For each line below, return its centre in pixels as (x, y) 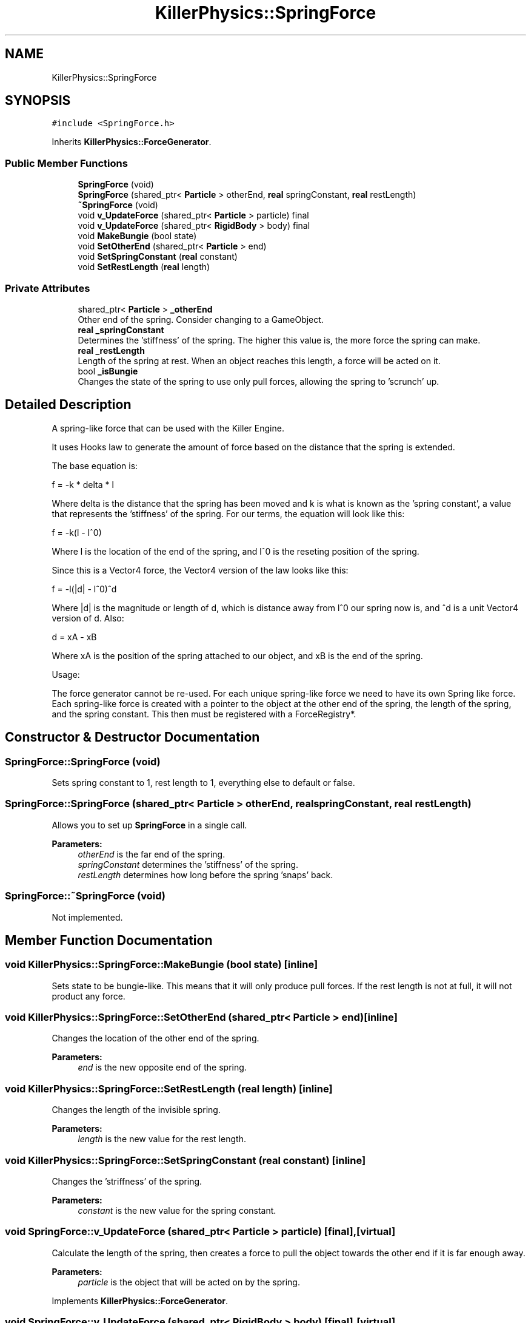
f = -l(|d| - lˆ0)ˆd (84, 589)
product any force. (88, 996)
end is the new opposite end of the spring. (162, 1068)
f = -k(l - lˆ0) (77, 532)
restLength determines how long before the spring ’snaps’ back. (205, 875)
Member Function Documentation (109, 940)
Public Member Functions (66, 163)
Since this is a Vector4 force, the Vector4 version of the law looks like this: (200, 570)
